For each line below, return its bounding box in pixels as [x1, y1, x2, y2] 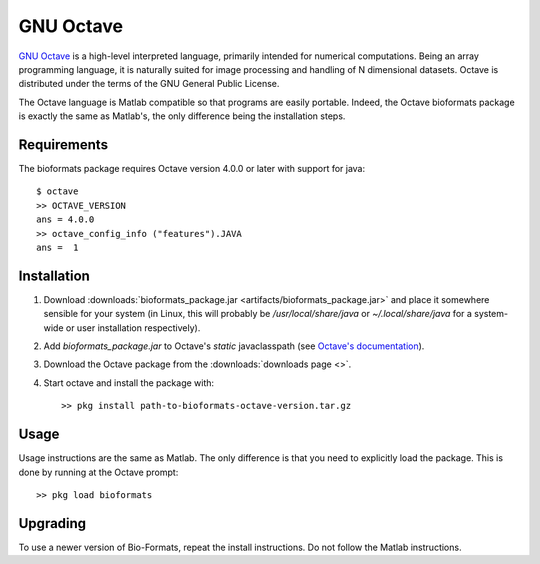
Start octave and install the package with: [43, 376, 215, 389]
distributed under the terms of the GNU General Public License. [18, 78, 280, 90]
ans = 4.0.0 [36, 214, 95, 225]
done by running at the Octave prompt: [18, 466, 179, 478]
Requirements [18, 136, 109, 153]
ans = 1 [36, 241, 79, 253]
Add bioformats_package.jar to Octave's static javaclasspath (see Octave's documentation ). [43, 340, 425, 352]
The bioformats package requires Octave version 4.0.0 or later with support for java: [18, 163, 366, 175]
